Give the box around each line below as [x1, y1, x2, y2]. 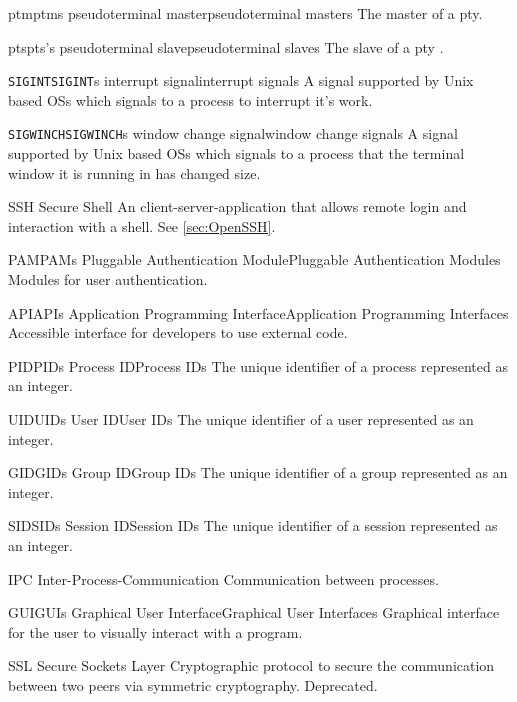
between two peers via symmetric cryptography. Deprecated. [8, 674, 378, 695]
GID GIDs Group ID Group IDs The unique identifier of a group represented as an [8, 462, 508, 483]
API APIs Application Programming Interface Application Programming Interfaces [8, 302, 509, 323]
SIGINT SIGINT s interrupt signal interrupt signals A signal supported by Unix [8, 70, 474, 91]
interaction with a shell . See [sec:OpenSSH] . [8, 215, 276, 236]
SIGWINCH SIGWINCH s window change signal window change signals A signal [8, 123, 458, 144]
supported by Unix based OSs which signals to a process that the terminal [8, 143, 465, 164]
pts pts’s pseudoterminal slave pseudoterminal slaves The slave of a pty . [8, 36, 444, 57]
